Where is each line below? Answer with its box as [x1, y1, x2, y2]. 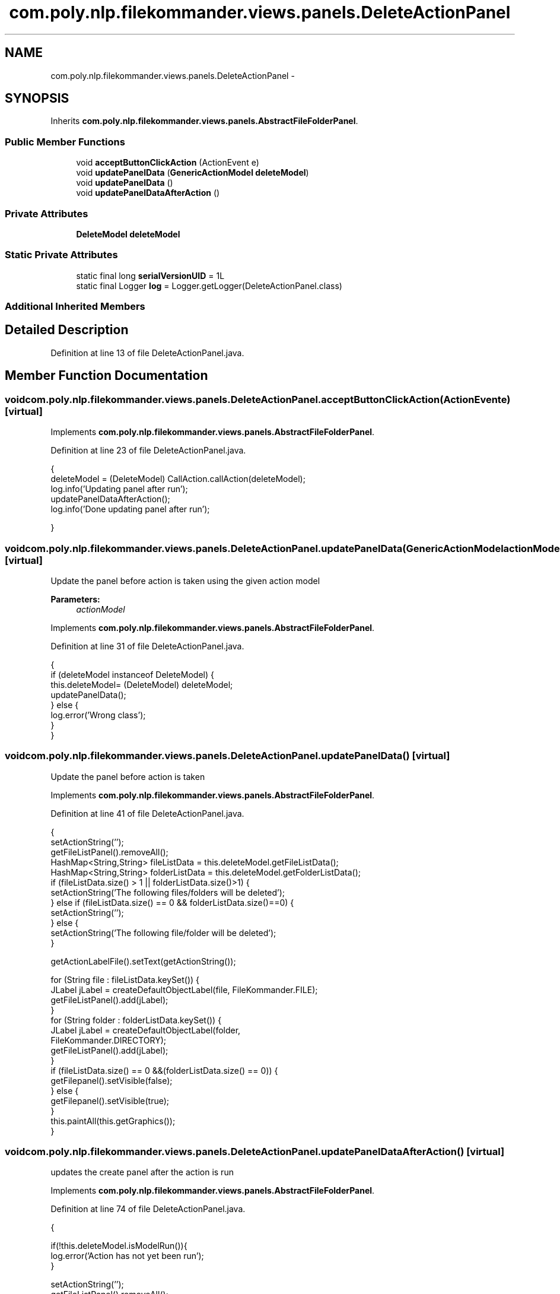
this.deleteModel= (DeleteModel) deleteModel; [50, 679, 233, 690]
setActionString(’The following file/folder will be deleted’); [50, 927, 276, 938]
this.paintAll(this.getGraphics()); [50, 1115, 176, 1126]
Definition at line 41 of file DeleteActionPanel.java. [50, 808, 244, 819]
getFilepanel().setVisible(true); [50, 1095, 170, 1106]
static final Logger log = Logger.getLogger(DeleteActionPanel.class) [76, 280, 342, 291]
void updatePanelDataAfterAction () [76, 188, 220, 198]
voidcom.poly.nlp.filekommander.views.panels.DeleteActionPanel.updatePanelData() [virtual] [5, 750, 450, 762]
